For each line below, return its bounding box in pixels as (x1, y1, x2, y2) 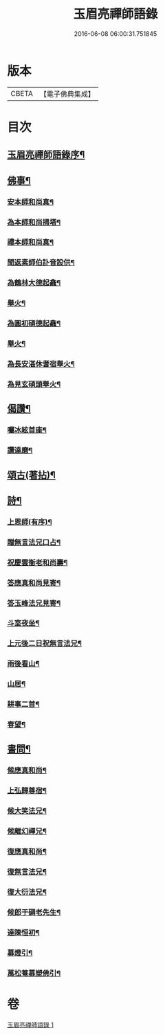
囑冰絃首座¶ (7, 426, 47, 435)
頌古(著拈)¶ (7, 469, 56, 481)
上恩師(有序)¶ (7, 517, 52, 526)
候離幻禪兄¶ (7, 826, 47, 836)
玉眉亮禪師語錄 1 (7, 1020, 54, 1029)
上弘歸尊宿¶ (7, 786, 47, 795)
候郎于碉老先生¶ (7, 907, 61, 917)
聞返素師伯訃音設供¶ (7, 258, 76, 267)
